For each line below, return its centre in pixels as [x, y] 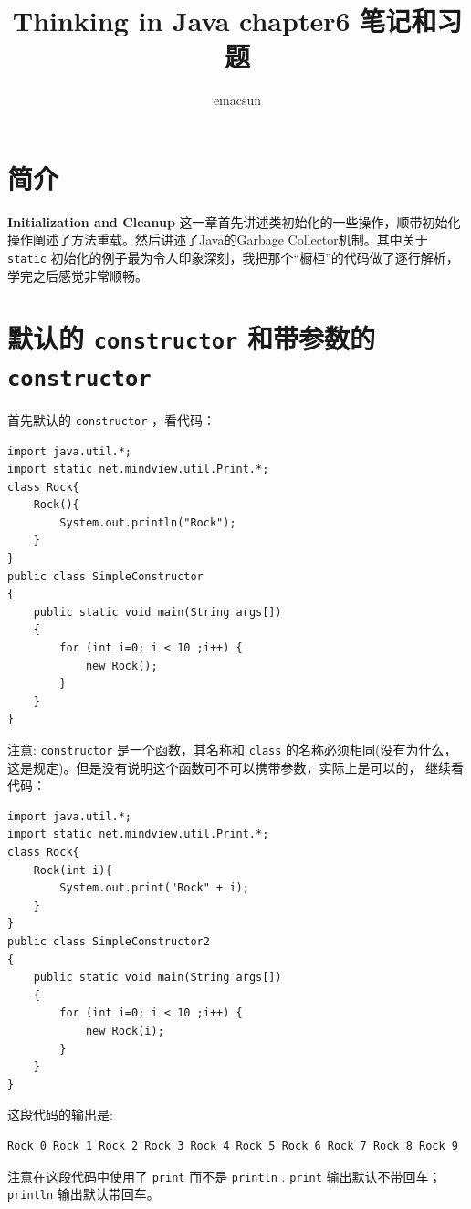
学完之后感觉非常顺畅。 [78, 275]
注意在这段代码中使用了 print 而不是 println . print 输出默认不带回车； [225, 1176]
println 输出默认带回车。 [84, 1194]
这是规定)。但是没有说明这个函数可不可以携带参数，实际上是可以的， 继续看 [236, 767]
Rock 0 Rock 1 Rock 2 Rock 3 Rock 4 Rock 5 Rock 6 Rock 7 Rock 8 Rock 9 [233, 1146]
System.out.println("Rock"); [148, 522]
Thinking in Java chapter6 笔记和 [225, 21]
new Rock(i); [125, 1031]
